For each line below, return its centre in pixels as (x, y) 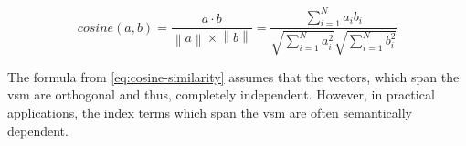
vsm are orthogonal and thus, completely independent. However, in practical (221, 94)
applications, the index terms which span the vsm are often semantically (210, 112)
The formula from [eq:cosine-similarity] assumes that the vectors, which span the (233, 76)
